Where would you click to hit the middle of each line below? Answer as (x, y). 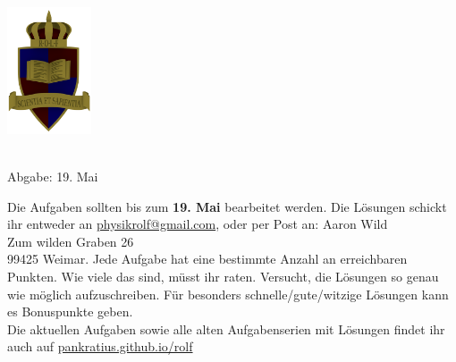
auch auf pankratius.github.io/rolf (100, 346)
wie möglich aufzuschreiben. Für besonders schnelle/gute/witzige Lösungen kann (228, 294)
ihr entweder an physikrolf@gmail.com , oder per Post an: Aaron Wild (198, 224)
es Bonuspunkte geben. (70, 311)
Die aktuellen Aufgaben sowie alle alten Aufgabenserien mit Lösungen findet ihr (226, 328)
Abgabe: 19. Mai (53, 177)
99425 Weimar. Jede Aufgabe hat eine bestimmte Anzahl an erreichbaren (207, 259)
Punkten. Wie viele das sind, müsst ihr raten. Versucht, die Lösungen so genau (223, 277)
